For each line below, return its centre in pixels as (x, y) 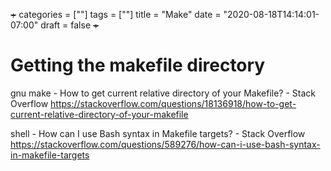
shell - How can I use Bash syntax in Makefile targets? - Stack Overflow (158, 133)
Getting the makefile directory (138, 65)
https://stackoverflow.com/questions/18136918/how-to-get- (173, 103)
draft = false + (70, 25)
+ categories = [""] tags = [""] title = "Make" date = (116, 14)
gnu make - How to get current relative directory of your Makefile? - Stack (163, 93)
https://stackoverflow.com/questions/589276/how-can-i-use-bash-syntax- (165, 144)
